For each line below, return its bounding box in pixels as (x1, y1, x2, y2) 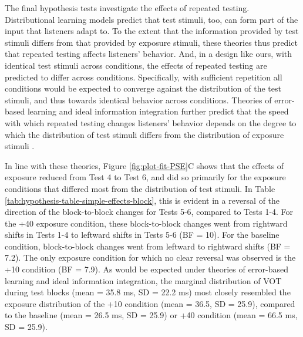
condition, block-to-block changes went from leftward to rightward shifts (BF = (5, 240, 291, 252)
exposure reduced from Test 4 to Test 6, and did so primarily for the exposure (5, 171, 286, 183)
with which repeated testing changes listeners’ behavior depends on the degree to (5, 116, 297, 129)
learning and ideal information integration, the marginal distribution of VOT (5, 274, 282, 287)
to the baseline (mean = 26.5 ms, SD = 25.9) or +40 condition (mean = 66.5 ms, (5, 309, 298, 321)
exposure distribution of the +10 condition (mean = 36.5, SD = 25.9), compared (5, 297, 295, 309)
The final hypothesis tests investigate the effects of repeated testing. (5, 2, 250, 14)
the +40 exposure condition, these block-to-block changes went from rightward (5, 217, 288, 229)
